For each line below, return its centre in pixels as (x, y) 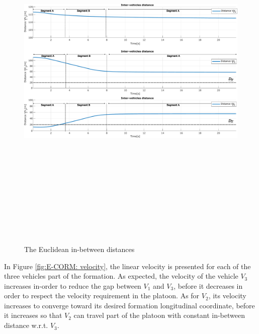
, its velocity (227, 296)
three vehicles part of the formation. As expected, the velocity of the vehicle (121, 276)
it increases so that (33, 315)
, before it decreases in (208, 285)
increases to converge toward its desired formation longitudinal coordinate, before (129, 305)
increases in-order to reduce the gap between (73, 285)
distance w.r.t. (26, 325)
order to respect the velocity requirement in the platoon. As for (102, 296)
